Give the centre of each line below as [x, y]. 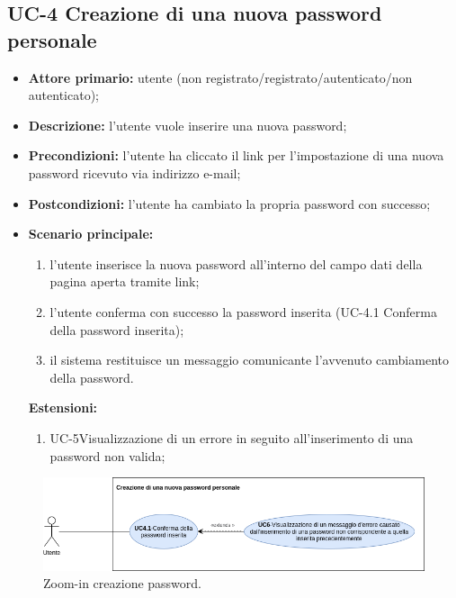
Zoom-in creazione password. [122, 583]
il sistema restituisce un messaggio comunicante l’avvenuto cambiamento [249, 360]
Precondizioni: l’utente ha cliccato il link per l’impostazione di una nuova [236, 155]
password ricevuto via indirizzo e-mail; [134, 172]
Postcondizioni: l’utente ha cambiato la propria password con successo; [229, 203]
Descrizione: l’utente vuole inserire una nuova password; [188, 125]
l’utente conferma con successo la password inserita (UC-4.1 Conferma [243, 311]
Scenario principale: [91, 234]
